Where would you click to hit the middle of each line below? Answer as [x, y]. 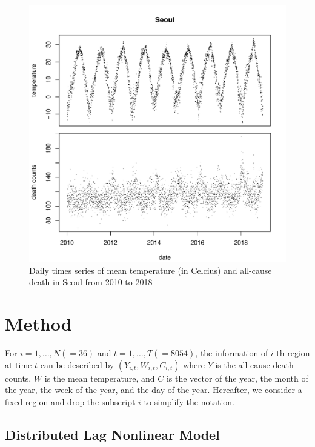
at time [18, 364]
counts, [18, 378]
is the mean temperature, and [100, 378]
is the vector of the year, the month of [237, 378]
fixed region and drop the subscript [70, 401]
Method [38, 323]
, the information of [232, 352]
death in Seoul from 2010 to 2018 [91, 282]
